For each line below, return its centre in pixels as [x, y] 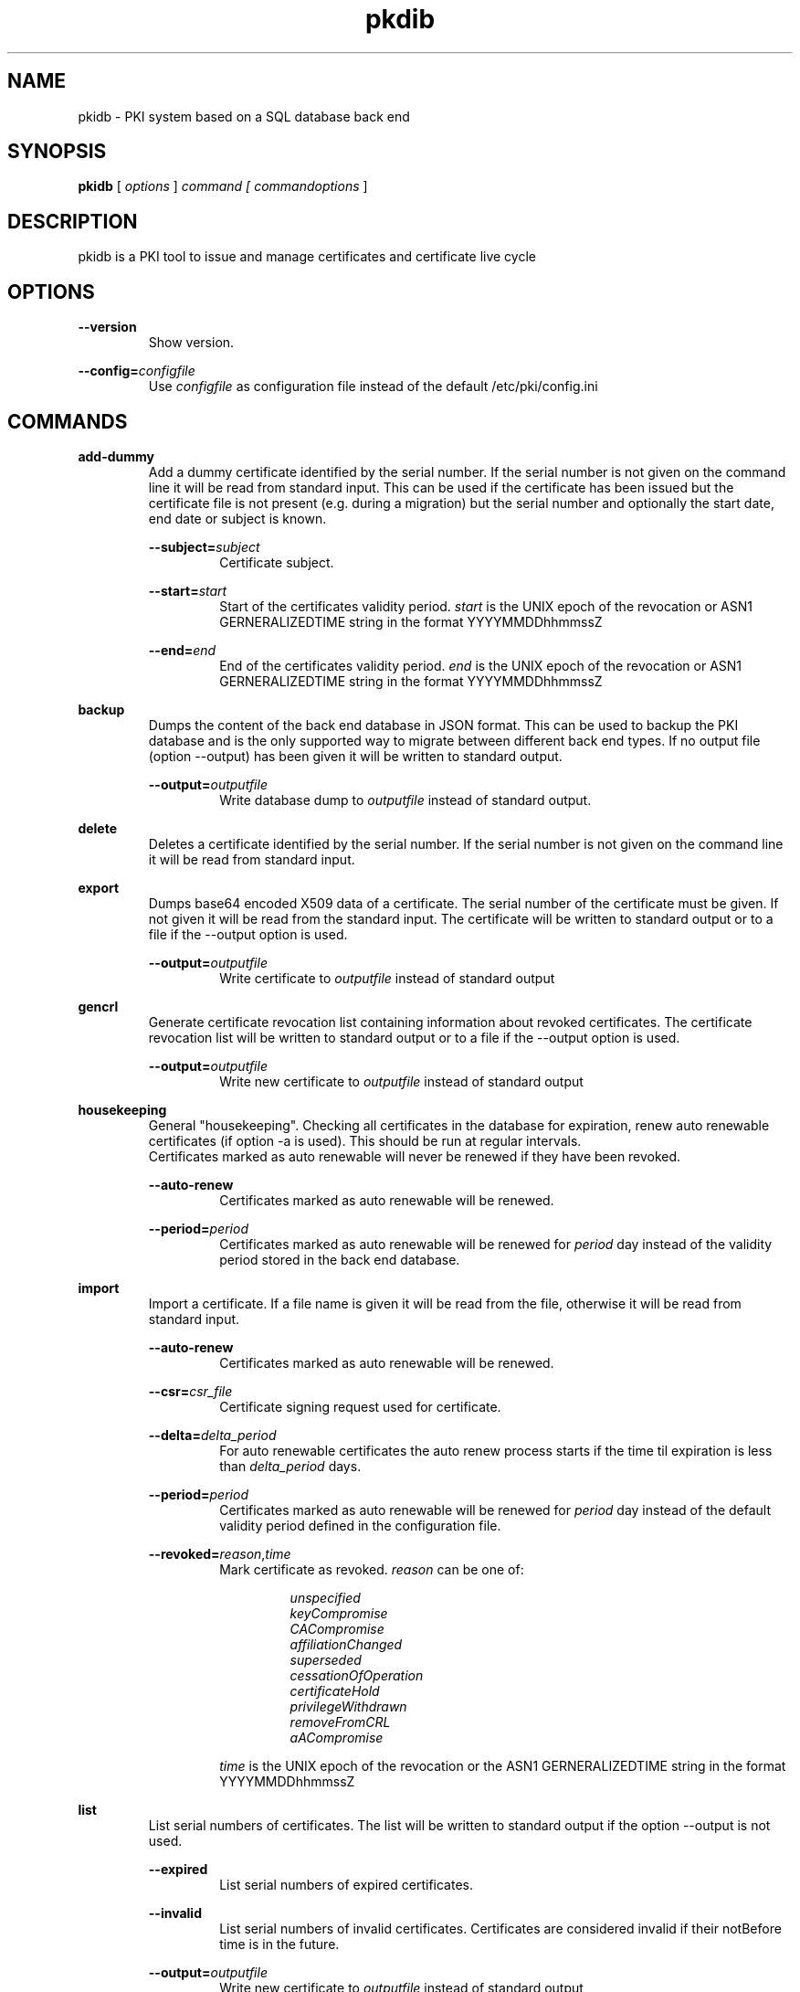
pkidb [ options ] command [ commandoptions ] [223, 186]
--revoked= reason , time [220, 1553]
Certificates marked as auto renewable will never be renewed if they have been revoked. [415, 1156]
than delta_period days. [290, 1466]
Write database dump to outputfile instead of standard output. [405, 800]
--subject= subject [204, 546]
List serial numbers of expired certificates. [346, 1884]
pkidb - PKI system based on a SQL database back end [244, 116]
